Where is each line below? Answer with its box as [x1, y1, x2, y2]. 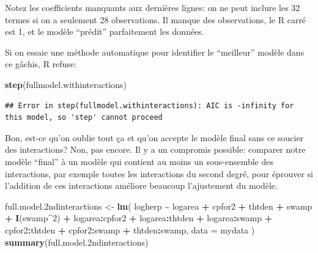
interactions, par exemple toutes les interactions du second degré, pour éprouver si [5, 167, 313, 180]
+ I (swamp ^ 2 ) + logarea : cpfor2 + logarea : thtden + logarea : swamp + [5, 211, 273, 224]
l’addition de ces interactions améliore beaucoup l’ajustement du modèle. [5, 179, 278, 192]
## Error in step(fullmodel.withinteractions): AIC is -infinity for [5, 101, 294, 110]
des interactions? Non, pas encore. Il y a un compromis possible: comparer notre [5, 143, 306, 156]
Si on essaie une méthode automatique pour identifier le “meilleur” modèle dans [5, 45, 305, 58]
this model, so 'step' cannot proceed [5, 113, 163, 122]
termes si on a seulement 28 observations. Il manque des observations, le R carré [5, 13, 306, 26]
